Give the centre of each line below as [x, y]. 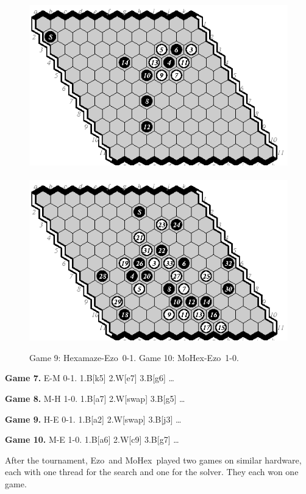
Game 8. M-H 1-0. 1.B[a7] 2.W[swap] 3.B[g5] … [95, 398]
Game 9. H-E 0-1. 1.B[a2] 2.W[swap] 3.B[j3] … [93, 419]
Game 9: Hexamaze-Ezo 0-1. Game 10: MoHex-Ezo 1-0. [134, 357]
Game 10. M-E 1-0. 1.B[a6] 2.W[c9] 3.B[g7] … [92, 439]
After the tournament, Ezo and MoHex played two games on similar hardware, [153, 460]
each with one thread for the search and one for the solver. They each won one [152, 472]
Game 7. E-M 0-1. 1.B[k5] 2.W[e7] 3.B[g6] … [90, 378]
